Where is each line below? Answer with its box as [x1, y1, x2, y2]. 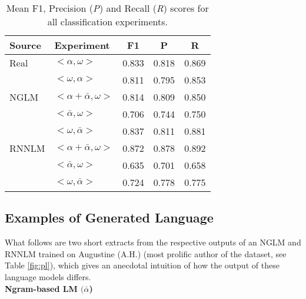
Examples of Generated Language [5, 208, 214, 227]
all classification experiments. [47, 15, 168, 28]
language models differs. [5, 270, 91, 283]
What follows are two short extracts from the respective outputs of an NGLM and [5, 236, 301, 248]
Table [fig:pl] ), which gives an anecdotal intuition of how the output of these [5, 259, 280, 271]
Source [9, 38, 41, 52]
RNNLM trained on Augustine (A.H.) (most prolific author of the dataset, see [5, 247, 287, 260]
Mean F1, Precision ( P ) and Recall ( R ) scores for [6, 1, 209, 15]
